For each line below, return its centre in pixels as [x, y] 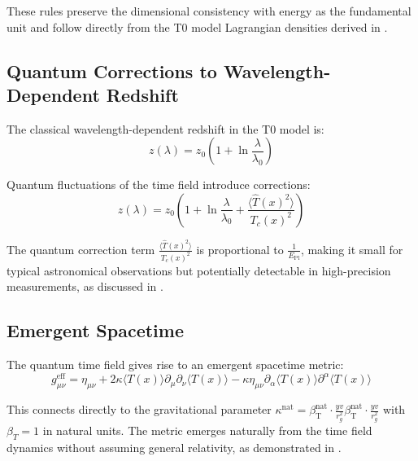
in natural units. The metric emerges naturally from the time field [207, 430]
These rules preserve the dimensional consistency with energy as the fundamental [209, 11]
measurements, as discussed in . [85, 286]
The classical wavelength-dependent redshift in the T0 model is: [165, 128]
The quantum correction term [81, 249]
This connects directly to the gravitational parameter [139, 409]
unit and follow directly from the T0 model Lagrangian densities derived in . [197, 26]
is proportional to [240, 249]
